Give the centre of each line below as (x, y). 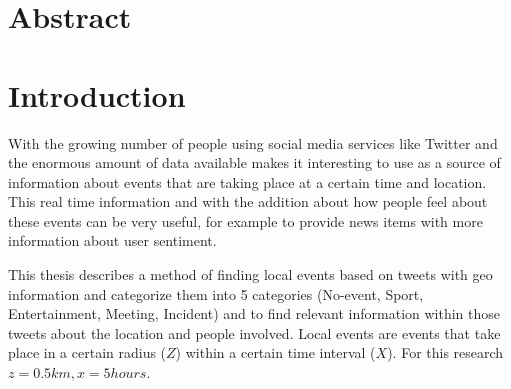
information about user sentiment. (112, 240)
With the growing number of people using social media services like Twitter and (253, 142)
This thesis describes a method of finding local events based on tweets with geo (250, 274)
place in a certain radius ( (87, 352)
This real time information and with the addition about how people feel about (248, 201)
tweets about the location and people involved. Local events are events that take (254, 332)
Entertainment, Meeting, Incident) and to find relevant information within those (254, 313)
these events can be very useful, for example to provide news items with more (245, 220)
